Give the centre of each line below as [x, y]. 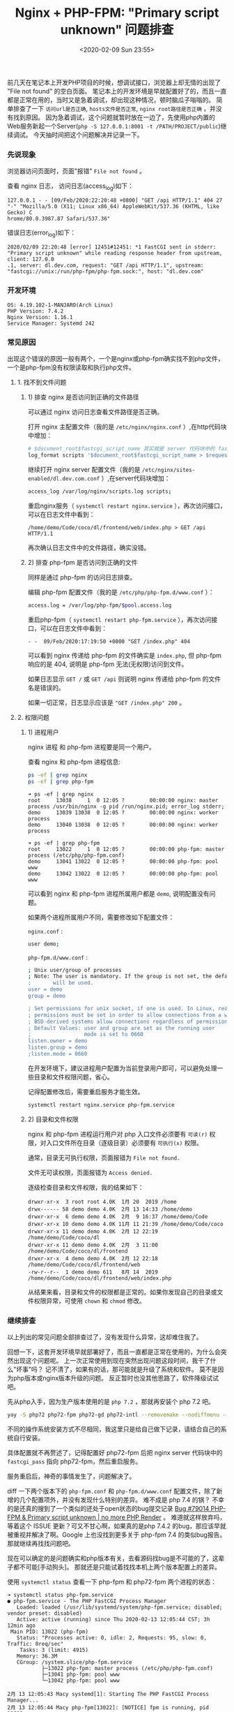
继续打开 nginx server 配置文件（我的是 [84, 470]
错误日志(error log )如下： [42, 233]
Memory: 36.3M [37, 1656]
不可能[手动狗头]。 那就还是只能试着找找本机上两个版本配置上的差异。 [120, 1567]
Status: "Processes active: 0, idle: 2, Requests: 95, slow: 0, [112, 1638]
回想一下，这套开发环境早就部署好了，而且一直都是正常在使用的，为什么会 [114, 1352]
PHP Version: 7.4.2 [36, 311]
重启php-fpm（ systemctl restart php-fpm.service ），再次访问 [119, 619]
